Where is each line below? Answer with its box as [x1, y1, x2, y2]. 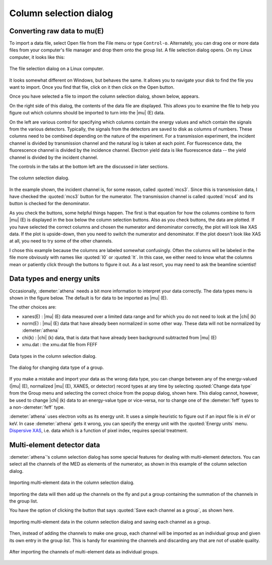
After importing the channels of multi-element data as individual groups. [9, 548, 159, 554]
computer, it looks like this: [9, 54, 65, 60]
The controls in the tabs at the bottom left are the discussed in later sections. [9, 163, 169, 169]
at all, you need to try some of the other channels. [9, 238, 113, 244]
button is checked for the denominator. [9, 201, 90, 207]
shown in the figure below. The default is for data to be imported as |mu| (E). [9, 295, 168, 301]
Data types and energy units [9, 275, 100, 283]
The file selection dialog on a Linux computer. [9, 66, 104, 72]
